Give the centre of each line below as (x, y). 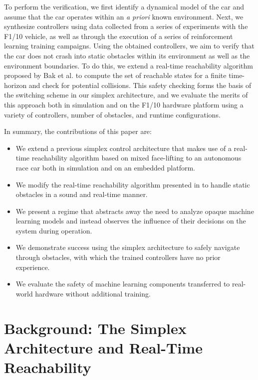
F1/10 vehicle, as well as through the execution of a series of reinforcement (119, 36)
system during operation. (54, 230)
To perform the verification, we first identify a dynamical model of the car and (124, 6)
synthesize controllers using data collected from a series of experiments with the (126, 26)
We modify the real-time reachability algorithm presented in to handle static (133, 184)
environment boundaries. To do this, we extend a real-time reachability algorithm (129, 65)
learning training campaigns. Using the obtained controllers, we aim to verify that (129, 46)
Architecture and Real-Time (103, 347)
